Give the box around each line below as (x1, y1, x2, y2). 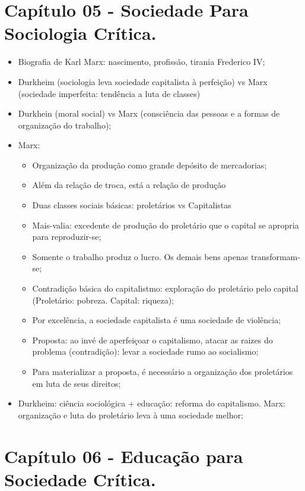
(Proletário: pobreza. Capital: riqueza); (32, 293, 174, 306)
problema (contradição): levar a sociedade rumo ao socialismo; (32, 345, 259, 358)
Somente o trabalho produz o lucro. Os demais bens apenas (32, 250, 249, 262)
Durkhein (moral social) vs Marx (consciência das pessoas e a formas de (18, 107, 280, 120)
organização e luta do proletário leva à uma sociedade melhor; (18, 408, 243, 421)
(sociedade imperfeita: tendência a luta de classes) (18, 87, 201, 99)
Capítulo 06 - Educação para (4, 443, 243, 468)
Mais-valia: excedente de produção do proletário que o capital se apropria (32, 218, 299, 231)
